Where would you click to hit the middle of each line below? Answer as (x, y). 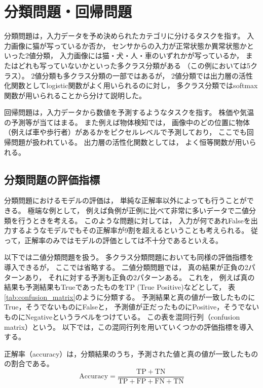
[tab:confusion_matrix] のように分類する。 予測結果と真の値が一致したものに (130, 297)
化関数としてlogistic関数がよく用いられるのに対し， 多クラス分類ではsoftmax (131, 85)
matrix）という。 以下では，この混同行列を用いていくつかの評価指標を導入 (129, 326)
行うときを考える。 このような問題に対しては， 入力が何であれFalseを (134, 220)
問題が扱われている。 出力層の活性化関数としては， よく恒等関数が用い (130, 142)
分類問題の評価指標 (52, 179)
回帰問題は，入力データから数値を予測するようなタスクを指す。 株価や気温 (129, 112)
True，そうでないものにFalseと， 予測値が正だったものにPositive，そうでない (132, 307)
